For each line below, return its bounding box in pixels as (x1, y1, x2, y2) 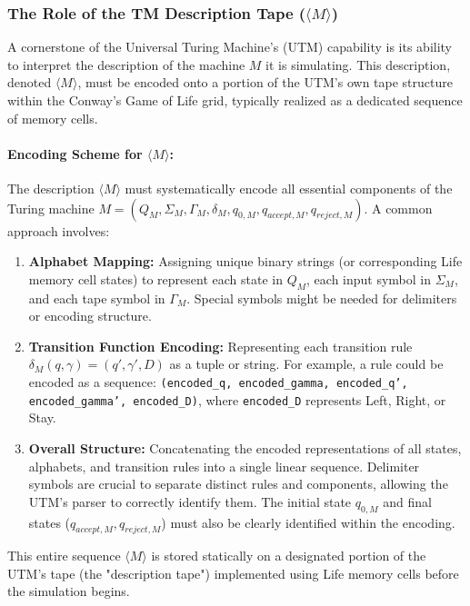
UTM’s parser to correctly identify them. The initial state (28, 492, 352, 511)
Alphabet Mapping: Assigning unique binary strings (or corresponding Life (28, 252, 463, 271)
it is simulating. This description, (265, 55, 451, 74)
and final (383, 492, 432, 511)
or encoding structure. (28, 306, 152, 325)
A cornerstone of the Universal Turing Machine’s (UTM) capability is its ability (7, 37, 453, 56)
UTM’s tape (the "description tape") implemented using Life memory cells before (7, 563, 459, 582)
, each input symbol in (306, 269, 432, 288)
